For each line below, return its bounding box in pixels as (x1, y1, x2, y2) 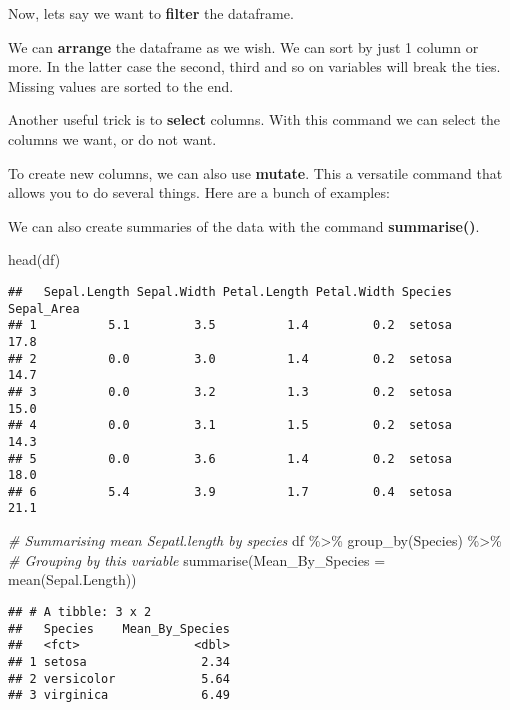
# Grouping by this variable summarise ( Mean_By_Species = (8, 549, 386, 570)
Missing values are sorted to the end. (8, 75, 234, 96)
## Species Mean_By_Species (8, 621, 230, 636)
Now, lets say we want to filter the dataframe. (8, 3, 294, 23)
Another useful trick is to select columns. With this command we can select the (8, 109, 501, 130)
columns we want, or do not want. (8, 128, 217, 149)
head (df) (8, 249, 61, 270)
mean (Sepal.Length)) (8, 569, 137, 590)
